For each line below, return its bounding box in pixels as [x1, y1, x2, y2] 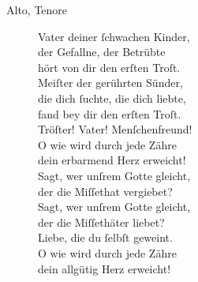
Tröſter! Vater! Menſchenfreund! [38, 121, 192, 137]
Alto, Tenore [6, 2, 68, 17]
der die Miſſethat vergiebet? [38, 182, 173, 199]
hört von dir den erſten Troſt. [38, 58, 181, 75]
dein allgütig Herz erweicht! [38, 260, 171, 276]
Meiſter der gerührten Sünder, [38, 74, 183, 91]
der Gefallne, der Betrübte [38, 43, 166, 60]
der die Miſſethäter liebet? [38, 213, 165, 230]
